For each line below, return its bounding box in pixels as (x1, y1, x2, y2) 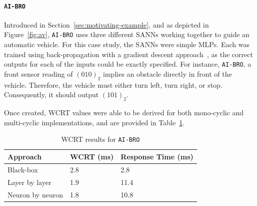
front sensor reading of (4, 68, 73, 79)
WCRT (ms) (69, 151, 114, 161)
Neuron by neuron (7, 189, 63, 199)
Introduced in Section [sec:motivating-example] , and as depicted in (4, 19, 209, 30)
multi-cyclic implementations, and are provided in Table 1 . (4, 117, 185, 127)
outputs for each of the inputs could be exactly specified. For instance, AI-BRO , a (4, 59, 251, 69)
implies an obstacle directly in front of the (103, 68, 232, 79)
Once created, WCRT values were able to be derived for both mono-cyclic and (4, 107, 244, 118)
